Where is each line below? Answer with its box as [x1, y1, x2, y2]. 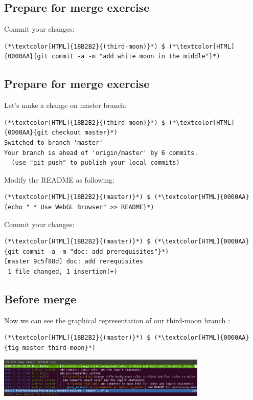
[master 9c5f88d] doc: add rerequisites [4, 258, 144, 265]
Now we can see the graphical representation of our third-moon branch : [4, 315, 230, 325]
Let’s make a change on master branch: [4, 100, 127, 110]
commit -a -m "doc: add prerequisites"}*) [22, 248, 169, 255]
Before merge [4, 291, 77, 306]
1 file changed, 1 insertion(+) [8, 268, 118, 275]
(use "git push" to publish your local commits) [11, 159, 180, 167]
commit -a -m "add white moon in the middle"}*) [52, 53, 220, 60]
